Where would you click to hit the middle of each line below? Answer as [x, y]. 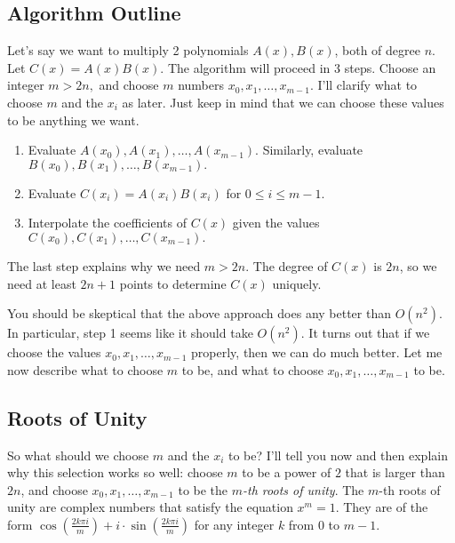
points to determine [173, 283]
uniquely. [297, 283]
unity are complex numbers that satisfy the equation [150, 507]
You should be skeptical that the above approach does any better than [199, 313]
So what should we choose [78, 455]
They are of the [386, 507]
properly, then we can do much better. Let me [317, 352]
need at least [42, 283]
